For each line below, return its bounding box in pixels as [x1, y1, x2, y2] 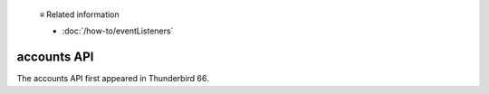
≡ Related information [39, 9, 120, 20]
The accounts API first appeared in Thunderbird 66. [16, 73, 210, 84]
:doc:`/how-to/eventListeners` [62, 25, 174, 36]
